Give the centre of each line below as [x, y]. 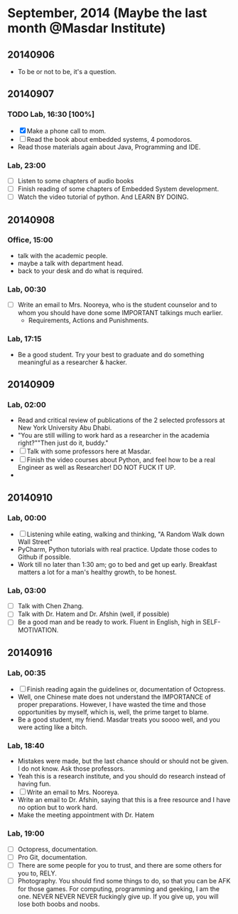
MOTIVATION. [38, 630]
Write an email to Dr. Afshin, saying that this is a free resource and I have [124, 800]
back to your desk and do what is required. [80, 271]
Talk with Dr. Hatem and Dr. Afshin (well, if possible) [93, 614]
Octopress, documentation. [58, 849]
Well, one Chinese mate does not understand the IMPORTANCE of [114, 697]
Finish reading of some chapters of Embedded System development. [118, 189]
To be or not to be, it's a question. [67, 72]
